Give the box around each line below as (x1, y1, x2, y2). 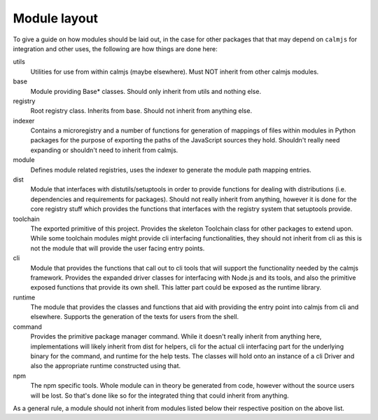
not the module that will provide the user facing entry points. (30, 244, 205, 252)
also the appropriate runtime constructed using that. (30, 362, 181, 370)
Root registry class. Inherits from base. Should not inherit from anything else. (30, 107, 252, 115)
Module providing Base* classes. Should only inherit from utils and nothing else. (30, 87, 262, 95)
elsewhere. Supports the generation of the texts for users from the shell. (30, 313, 239, 321)
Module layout (13, 11, 98, 26)
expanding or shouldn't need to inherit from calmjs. (30, 146, 178, 154)
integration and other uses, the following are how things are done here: (13, 44, 218, 53)
